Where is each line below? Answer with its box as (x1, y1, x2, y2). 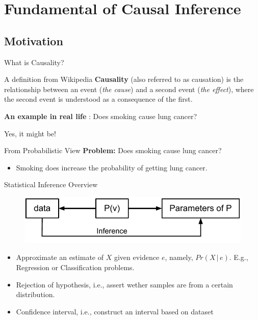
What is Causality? (4, 56, 64, 67)
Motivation (4, 33, 63, 48)
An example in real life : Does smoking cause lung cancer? (4, 110, 197, 121)
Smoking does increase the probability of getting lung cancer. (16, 162, 208, 172)
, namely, (165, 252, 193, 263)
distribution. (16, 289, 55, 300)
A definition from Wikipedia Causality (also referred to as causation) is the (4, 74, 244, 84)
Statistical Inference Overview (4, 179, 98, 190)
